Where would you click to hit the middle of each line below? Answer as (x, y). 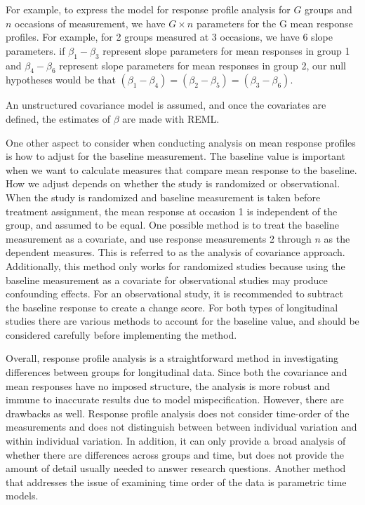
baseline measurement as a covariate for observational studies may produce (167, 280)
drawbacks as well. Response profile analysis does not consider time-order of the (178, 413)
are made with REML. (171, 118)
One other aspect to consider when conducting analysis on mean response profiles (181, 142)
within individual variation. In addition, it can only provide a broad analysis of (176, 441)
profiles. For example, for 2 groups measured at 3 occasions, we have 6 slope (169, 37)
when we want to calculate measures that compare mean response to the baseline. (181, 169)
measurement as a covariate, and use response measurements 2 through (159, 238)
